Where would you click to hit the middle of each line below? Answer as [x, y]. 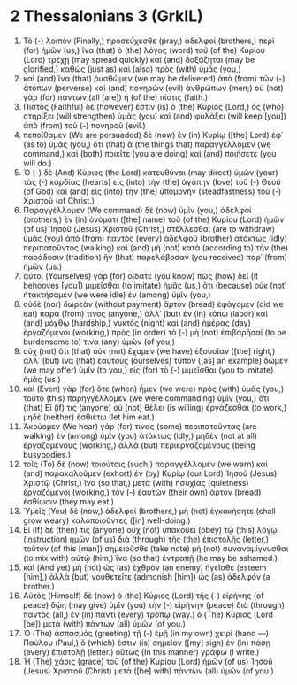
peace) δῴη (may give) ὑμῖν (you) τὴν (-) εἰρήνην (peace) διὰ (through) [154, 604]
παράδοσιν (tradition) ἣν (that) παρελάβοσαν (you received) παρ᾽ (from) [155, 257]
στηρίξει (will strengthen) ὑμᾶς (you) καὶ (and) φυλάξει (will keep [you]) [154, 116]
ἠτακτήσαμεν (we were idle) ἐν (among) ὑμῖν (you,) [117, 295]
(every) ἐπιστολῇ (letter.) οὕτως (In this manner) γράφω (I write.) [141, 651]
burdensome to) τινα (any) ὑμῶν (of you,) [99, 342]
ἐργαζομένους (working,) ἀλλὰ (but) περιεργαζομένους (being [139, 445]
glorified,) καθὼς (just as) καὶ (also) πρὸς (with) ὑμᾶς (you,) [132, 69]
